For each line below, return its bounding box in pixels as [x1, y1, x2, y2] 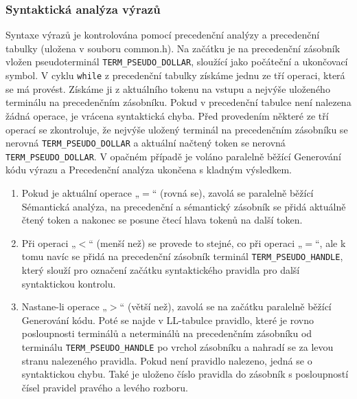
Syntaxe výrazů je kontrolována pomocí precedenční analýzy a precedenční [5, 28, 320, 42]
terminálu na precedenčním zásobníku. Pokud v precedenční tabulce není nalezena [5, 95, 352, 109]
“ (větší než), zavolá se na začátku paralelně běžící [119, 299, 332, 314]
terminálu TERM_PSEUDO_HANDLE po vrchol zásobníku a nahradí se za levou [21, 340, 334, 354]
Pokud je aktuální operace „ [21, 186, 140, 199]
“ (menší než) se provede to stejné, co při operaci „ [89, 235, 303, 250]
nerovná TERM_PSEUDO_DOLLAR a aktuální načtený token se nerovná [5, 136, 286, 150]
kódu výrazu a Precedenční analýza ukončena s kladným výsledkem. [5, 162, 292, 177]
